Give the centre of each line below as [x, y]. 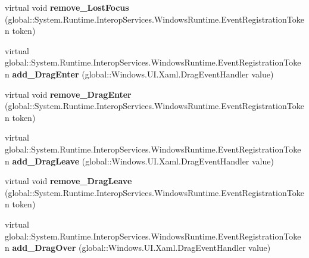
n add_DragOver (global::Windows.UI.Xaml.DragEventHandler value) [138, 248]
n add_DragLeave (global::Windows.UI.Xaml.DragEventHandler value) [139, 161]
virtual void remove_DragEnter [68, 94]
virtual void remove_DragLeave [68, 181]
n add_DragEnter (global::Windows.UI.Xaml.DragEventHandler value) [139, 74]
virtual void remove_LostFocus [67, 7]
